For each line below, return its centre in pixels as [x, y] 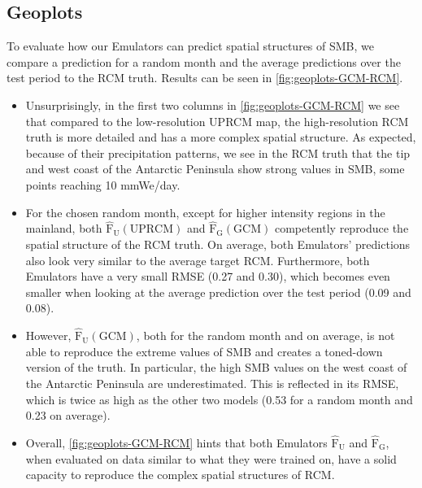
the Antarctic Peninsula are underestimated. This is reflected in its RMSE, [212, 383]
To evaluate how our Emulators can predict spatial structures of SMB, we [190, 46]
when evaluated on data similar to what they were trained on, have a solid [211, 458]
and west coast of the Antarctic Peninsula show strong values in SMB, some [215, 169]
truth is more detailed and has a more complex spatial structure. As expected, [221, 137]
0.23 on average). [68, 415]
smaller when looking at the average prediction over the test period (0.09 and [218, 292]
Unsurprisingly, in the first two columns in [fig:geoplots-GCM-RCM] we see [213, 105]
